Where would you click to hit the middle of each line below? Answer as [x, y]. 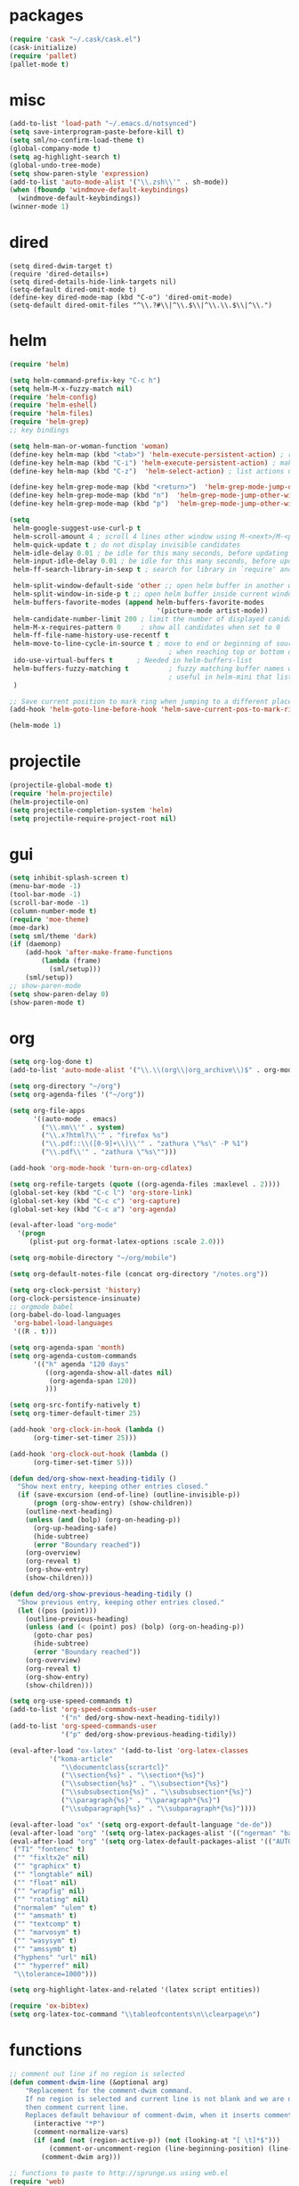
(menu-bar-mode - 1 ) [45, 887]
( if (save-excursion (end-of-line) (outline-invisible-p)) [129, 1495]
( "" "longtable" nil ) [53, 1875]
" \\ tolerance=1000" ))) [55, 1974]
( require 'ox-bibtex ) [49, 2006]
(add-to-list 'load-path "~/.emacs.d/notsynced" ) [103, 124]
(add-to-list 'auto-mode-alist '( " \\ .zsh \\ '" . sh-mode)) [119, 182]
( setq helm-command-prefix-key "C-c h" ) [85, 380]
